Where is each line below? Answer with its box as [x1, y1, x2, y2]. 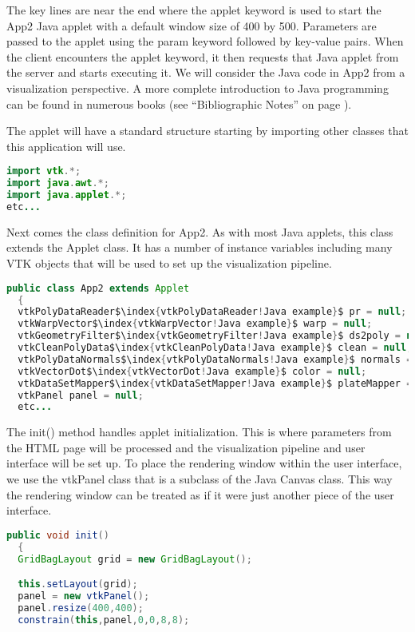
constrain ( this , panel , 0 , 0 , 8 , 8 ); [18, 614, 190, 626]
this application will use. [6, 137, 126, 154]
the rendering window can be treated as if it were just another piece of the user [6, 486, 394, 503]
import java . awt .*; [6, 177, 109, 189]
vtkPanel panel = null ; [18, 389, 144, 401]
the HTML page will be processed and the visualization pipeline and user [6, 439, 366, 455]
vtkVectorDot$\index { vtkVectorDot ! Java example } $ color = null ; [18, 365, 367, 377]
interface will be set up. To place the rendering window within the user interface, [6, 455, 402, 471]
